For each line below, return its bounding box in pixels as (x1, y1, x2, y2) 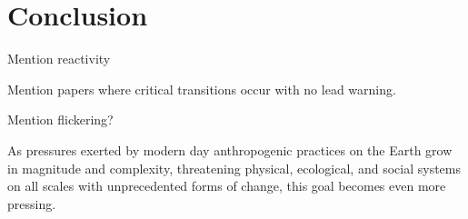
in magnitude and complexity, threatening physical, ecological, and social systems (7, 158, 461, 177)
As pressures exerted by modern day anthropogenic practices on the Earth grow (7, 140, 453, 159)
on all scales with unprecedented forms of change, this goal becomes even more (7, 176, 446, 195)
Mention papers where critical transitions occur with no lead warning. (7, 79, 396, 98)
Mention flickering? (7, 110, 114, 129)
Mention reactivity (7, 49, 111, 68)
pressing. (7, 194, 56, 213)
